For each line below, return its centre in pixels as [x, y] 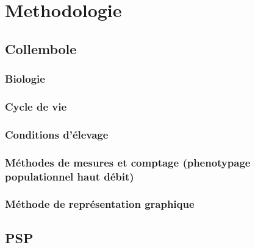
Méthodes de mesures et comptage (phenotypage [128, 162]
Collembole [41, 48]
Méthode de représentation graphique [100, 204]
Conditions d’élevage [57, 134]
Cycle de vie [36, 106]
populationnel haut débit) [70, 176]
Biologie [25, 79]
